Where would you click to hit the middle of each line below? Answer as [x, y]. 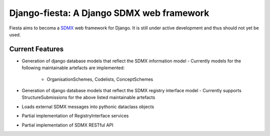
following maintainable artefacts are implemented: [73, 68]
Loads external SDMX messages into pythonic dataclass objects [88, 107]
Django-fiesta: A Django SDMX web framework [109, 13]
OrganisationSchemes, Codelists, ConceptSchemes [100, 79]
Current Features [36, 49]
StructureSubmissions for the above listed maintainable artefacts [88, 98]
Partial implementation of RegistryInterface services [75, 116]
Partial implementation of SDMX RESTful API [67, 125]
